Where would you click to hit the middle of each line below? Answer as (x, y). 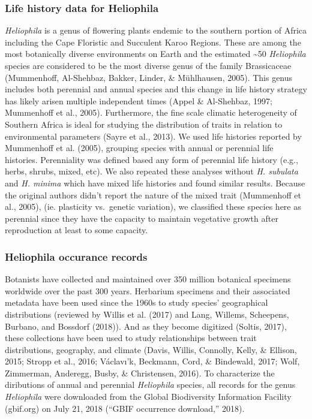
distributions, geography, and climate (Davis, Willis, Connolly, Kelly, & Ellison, (151, 349)
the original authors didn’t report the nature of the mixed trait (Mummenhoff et (153, 195)
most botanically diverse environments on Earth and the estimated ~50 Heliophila (155, 54)
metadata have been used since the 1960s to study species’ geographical (136, 302)
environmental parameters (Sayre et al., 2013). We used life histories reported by (153, 136)
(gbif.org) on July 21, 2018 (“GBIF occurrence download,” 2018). (125, 408)
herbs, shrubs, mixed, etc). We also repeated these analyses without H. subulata (151, 171)
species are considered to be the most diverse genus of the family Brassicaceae (148, 65)
